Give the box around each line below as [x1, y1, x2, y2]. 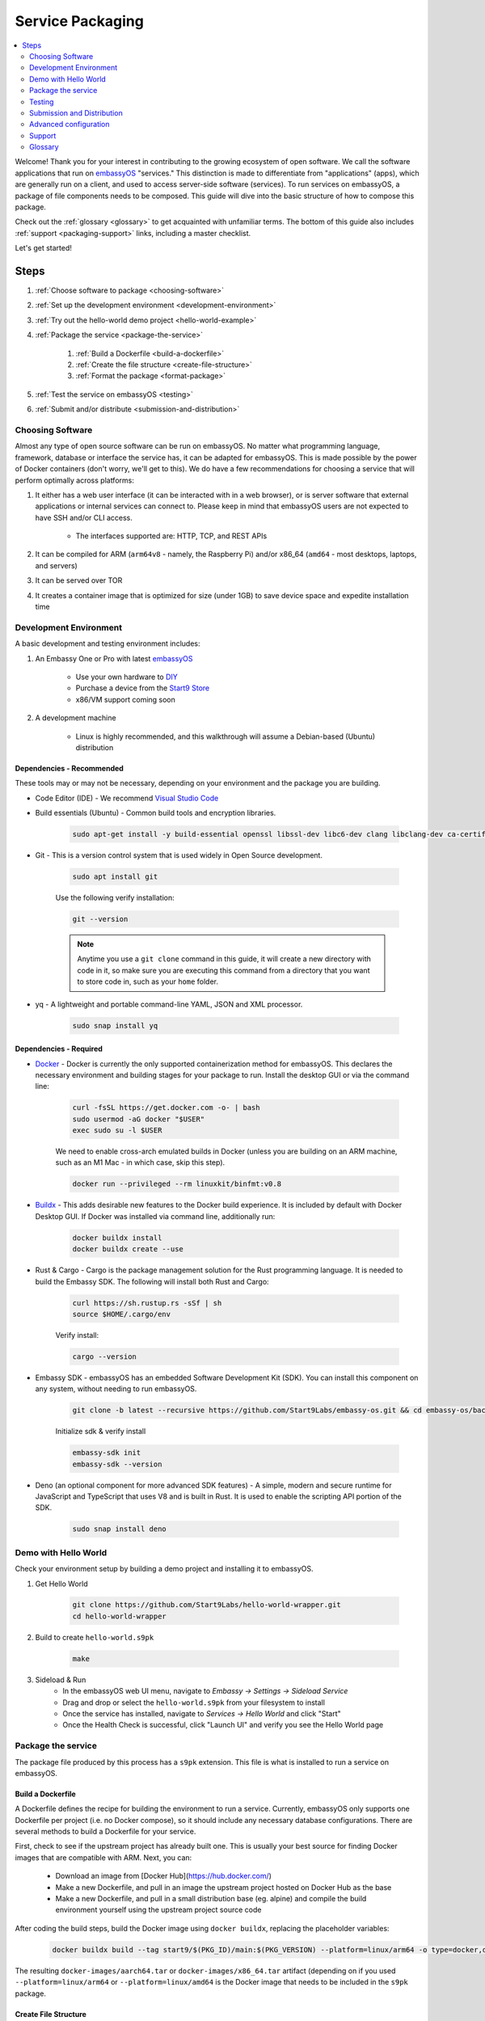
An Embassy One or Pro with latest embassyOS [35, 653, 193, 663]
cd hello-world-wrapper [72, 1611, 167, 1621]
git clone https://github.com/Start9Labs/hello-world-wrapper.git [72, 1601, 341, 1610]
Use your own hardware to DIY [75, 672, 178, 681]
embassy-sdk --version [72, 1459, 162, 1469]
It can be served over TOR [35, 576, 123, 585]
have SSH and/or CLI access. [35, 513, 133, 522]
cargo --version [72, 1352, 137, 1361]
